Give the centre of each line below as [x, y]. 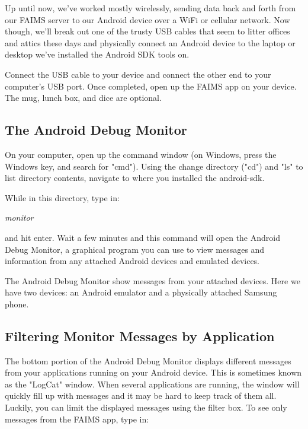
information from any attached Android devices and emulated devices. [132, 261]
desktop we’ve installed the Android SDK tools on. [97, 54]
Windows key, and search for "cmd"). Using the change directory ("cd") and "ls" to [154, 166]
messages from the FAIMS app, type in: [77, 419]
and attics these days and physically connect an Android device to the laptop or [150, 42]
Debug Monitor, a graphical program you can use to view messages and [135, 249]
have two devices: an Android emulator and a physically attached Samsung [141, 292]
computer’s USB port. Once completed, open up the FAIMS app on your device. [151, 86]
